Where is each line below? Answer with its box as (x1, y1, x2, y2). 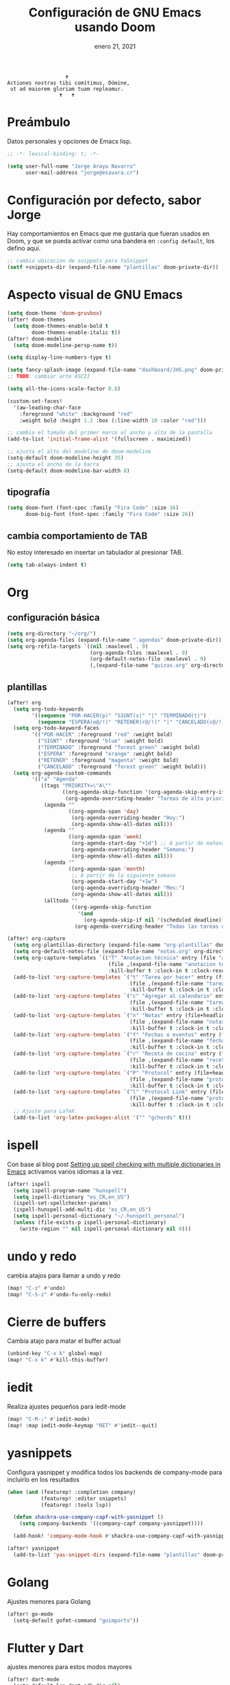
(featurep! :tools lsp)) (40, 1502, 112, 1508)
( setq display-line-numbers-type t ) (7, 354, 112, 361)
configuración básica (7, 612, 101, 623)
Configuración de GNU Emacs (28, 5, 202, 21)
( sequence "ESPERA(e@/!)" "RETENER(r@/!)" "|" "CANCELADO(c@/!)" (37, 718, 228, 726)
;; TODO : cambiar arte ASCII (7, 373, 90, 380)
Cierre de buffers (7, 1314, 106, 1330)
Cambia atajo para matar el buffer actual (7, 1337, 121, 1345)
